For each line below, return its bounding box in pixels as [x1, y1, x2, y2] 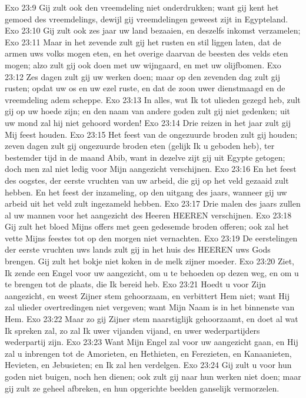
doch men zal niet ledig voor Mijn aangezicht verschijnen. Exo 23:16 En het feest [5, 162, 297, 175]
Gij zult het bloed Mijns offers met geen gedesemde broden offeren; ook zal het [5, 220, 290, 233]
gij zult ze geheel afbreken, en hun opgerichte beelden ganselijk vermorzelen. [5, 382, 280, 394]
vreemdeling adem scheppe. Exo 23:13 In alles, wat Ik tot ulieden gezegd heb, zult [5, 93, 301, 105]
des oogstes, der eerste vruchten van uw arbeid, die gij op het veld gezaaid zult [5, 174, 289, 186]
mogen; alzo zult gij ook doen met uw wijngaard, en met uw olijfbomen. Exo [5, 58, 281, 71]
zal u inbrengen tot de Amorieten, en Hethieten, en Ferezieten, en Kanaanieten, [5, 347, 292, 359]
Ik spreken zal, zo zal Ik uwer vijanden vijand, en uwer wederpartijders [5, 324, 260, 336]
